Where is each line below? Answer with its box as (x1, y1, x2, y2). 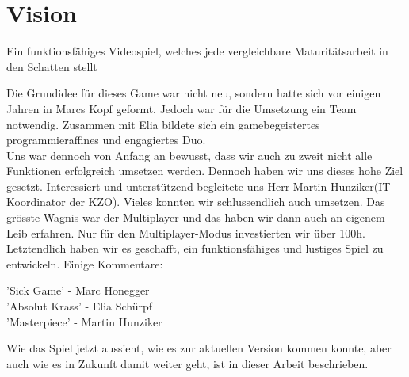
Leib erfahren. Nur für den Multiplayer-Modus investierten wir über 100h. (6, 224, 366, 241)
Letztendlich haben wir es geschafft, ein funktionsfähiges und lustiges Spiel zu (6, 240, 384, 257)
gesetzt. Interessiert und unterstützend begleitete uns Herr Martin (6, 177, 327, 194)
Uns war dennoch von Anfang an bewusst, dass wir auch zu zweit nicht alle (6, 147, 373, 163)
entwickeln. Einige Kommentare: (6, 255, 163, 272)
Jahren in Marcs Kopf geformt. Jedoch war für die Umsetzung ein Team (6, 100, 357, 116)
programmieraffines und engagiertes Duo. (6, 131, 206, 148)
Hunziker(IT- (330, 177, 395, 194)
